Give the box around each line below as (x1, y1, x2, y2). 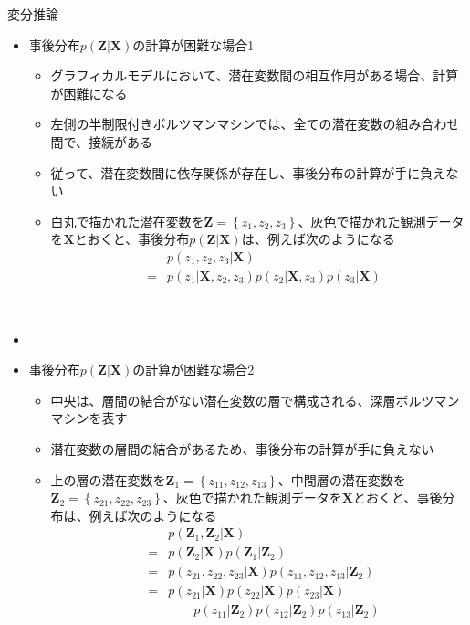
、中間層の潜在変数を (277, 470, 406, 489)
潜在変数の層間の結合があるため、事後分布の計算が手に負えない (50, 439, 434, 458)
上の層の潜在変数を (50, 470, 166, 489)
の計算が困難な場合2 (132, 360, 255, 379)
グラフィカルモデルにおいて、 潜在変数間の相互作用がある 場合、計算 (50, 66, 459, 85)
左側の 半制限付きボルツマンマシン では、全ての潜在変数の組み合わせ (50, 114, 460, 133)
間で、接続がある (50, 132, 153, 151)
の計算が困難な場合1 (132, 35, 255, 54)
